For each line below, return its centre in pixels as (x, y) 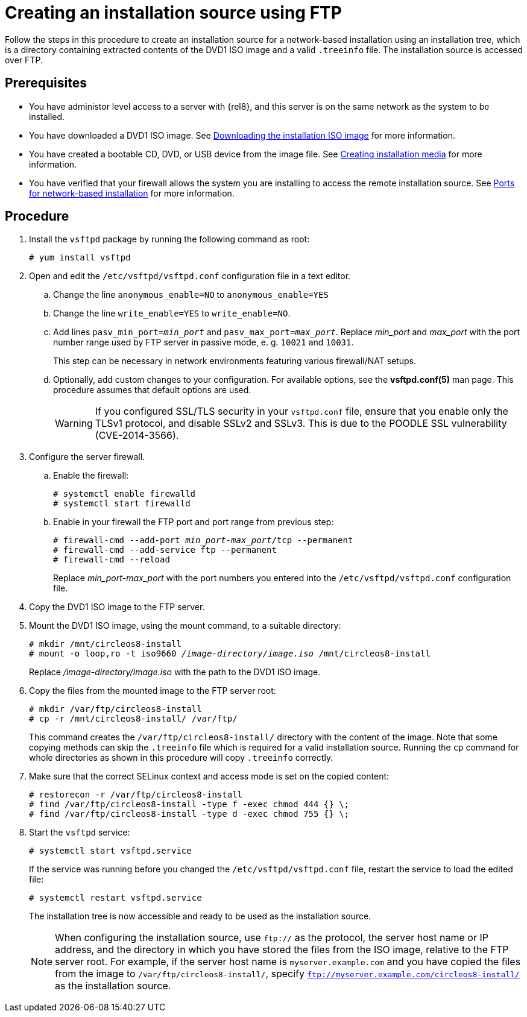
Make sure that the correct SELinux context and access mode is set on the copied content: (209, 776)
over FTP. (24, 60)
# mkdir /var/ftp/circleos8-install (115, 709)
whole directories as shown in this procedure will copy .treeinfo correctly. (181, 758)
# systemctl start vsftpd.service (110, 851)
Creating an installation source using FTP (173, 13)
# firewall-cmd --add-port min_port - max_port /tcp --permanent (203, 540)
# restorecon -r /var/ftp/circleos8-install (136, 795)
